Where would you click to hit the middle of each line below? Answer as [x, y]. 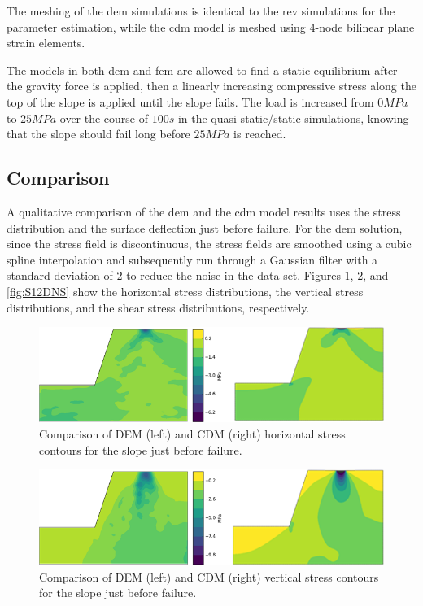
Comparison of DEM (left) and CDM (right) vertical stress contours [209, 576]
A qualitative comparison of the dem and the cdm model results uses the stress [204, 211]
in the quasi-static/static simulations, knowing [293, 118]
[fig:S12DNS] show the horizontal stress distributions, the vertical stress [185, 291]
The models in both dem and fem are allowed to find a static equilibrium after [202, 70]
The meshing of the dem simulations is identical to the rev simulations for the [201, 11]
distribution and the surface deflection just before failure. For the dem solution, [205, 227]
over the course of [104, 118]
